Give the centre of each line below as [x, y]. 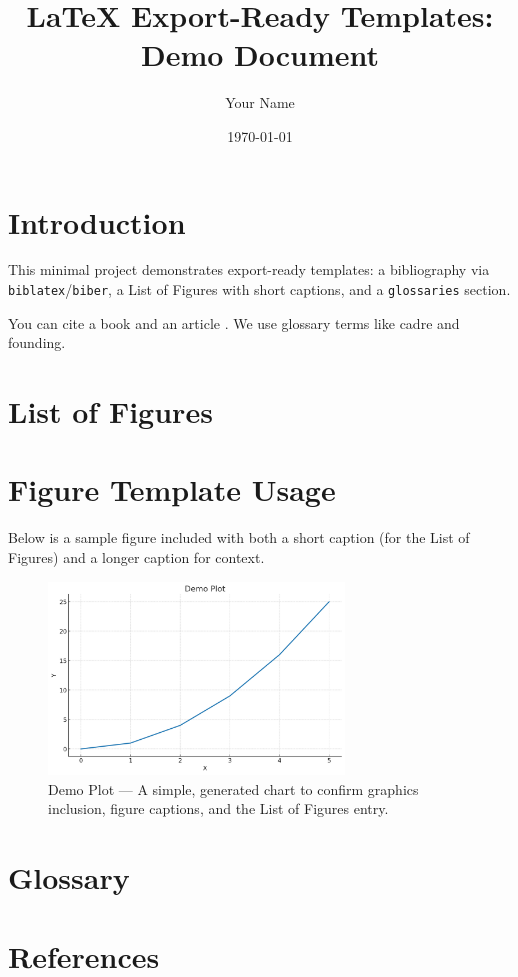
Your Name [260, 102]
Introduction [97, 221]
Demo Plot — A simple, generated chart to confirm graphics [233, 788]
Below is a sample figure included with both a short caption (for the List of [239, 537]
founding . [37, 342]
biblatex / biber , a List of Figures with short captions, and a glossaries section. [259, 289]
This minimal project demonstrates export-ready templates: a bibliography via [249, 269]
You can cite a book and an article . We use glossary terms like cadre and [234, 322]
